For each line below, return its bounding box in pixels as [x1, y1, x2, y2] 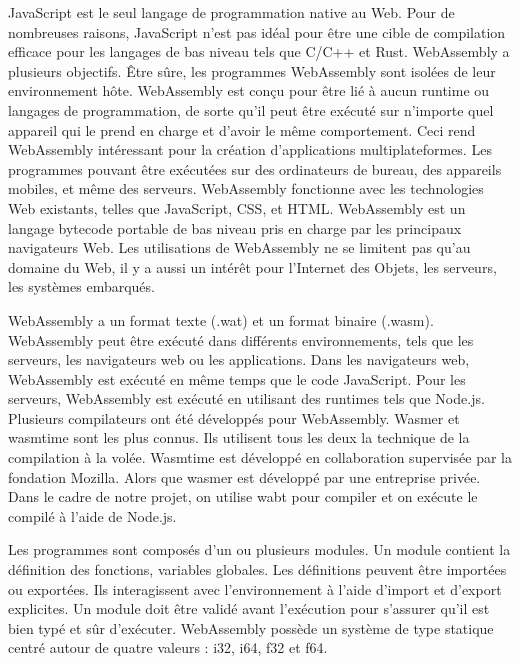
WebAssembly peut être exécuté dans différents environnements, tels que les [8, 329, 474, 350]
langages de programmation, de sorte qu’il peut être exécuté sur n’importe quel [8, 99, 494, 120]
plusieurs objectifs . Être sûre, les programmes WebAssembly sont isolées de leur [8, 60, 496, 81]
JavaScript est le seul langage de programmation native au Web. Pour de [8, 2, 455, 22]
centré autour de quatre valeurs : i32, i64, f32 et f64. [8, 637, 328, 658]
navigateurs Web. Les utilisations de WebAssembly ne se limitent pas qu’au [8, 237, 471, 258]
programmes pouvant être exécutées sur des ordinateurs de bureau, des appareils [8, 158, 502, 179]
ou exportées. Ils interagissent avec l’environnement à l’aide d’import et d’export [8, 578, 502, 599]
